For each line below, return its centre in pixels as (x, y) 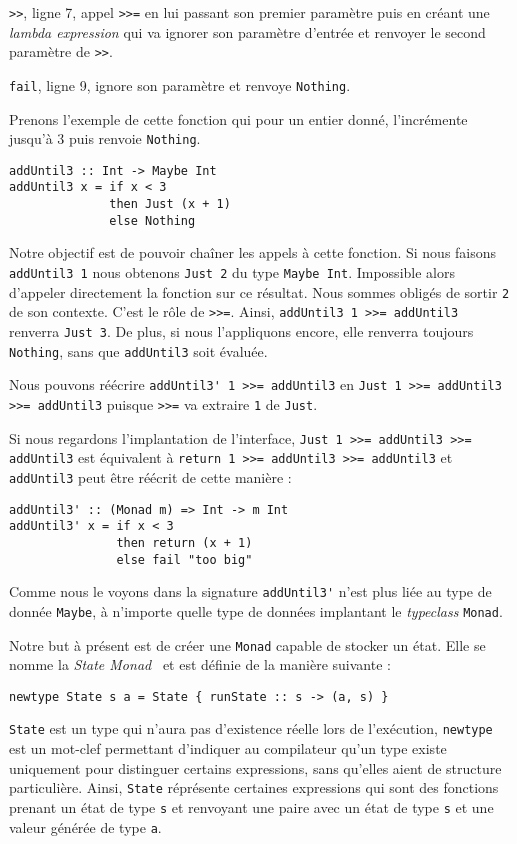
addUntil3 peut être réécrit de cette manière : (150, 476)
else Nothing (152, 220)
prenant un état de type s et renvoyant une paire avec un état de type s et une (251, 806)
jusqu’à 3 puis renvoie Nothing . (105, 138)
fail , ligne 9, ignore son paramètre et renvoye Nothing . (180, 84)
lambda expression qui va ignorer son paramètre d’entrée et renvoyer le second (247, 31)
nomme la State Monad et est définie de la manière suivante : (200, 664)
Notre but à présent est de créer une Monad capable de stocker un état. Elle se (247, 644)
